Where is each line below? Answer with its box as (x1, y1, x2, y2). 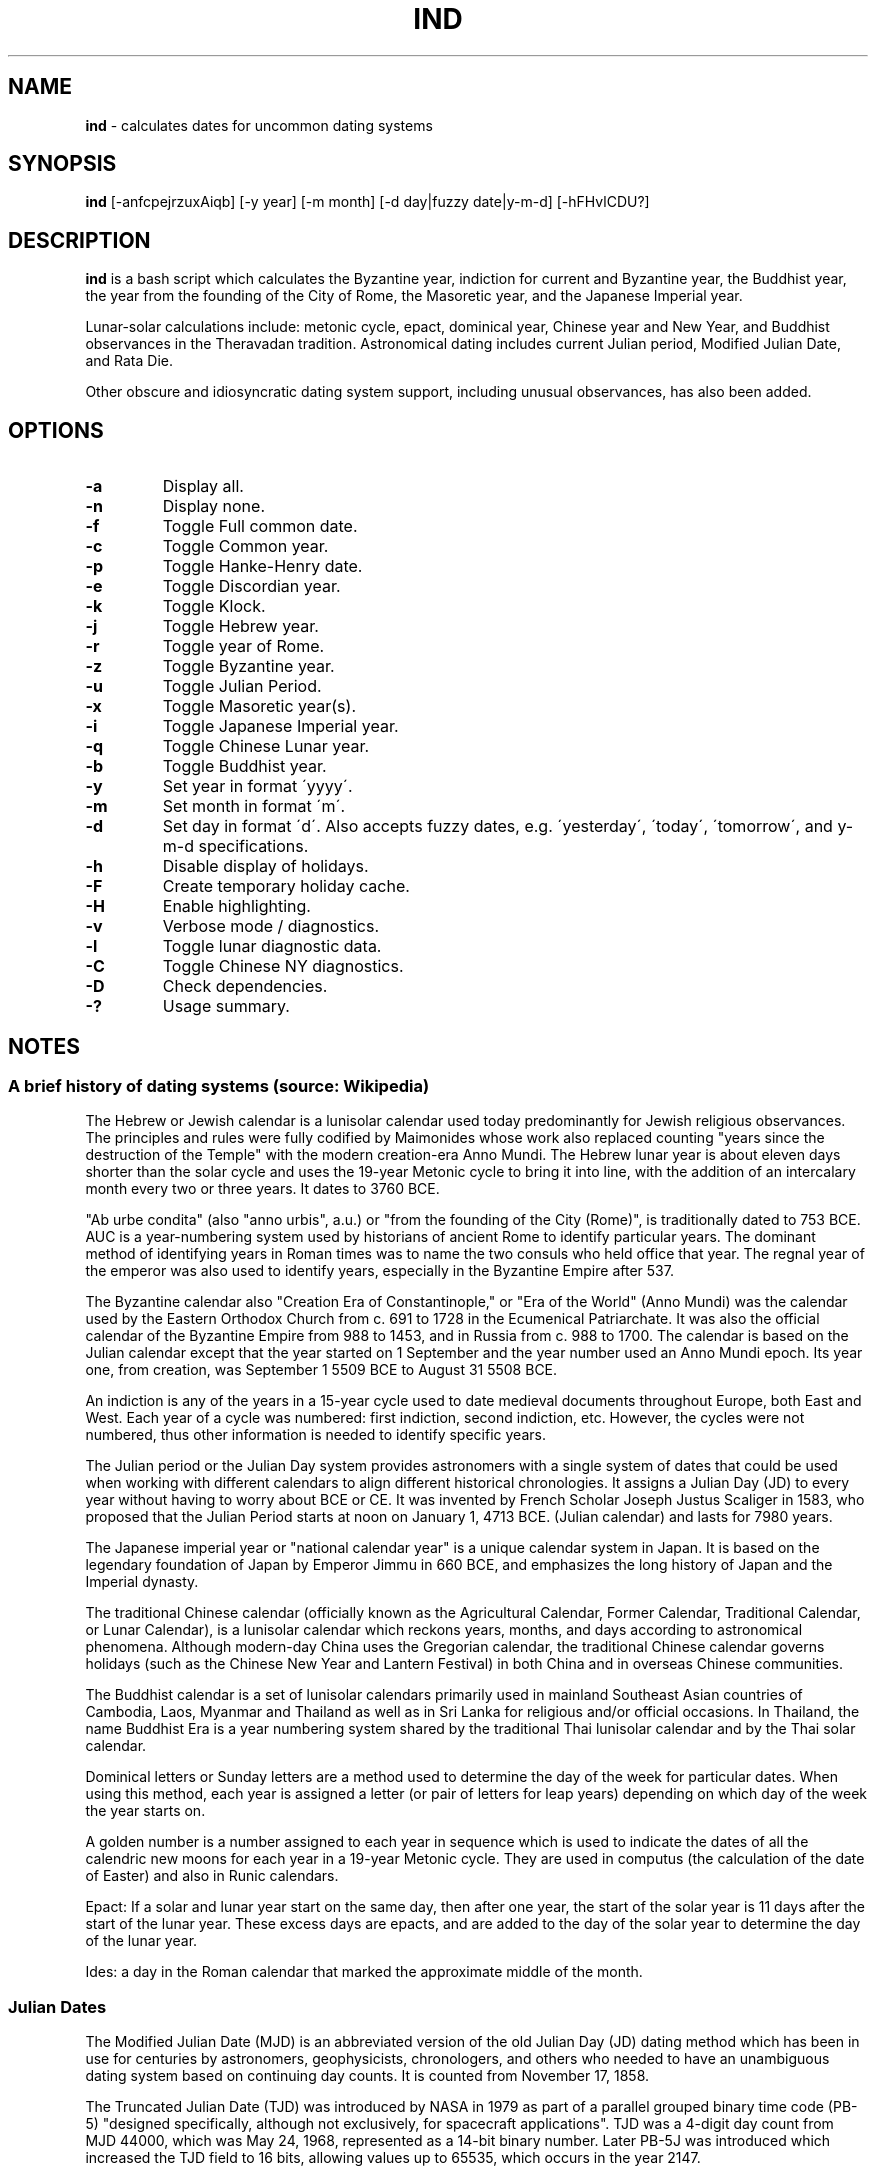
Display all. (162, 476, 244, 497)
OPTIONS (8, 417, 104, 443)
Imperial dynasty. (85, 1573, 199, 1591)
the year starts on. (85, 1802, 206, 1820)
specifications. (198, 836, 309, 857)
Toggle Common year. (162, 536, 329, 557)
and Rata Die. (85, 352, 173, 370)
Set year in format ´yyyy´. (162, 776, 353, 797)
